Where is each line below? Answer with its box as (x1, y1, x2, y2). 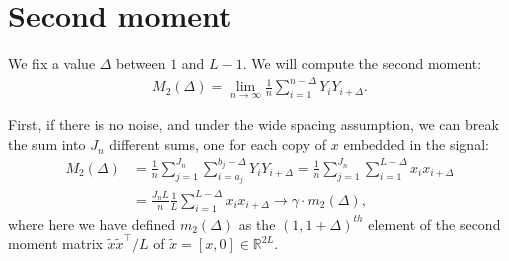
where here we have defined (8, 213, 176, 234)
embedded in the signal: (343, 134, 489, 155)
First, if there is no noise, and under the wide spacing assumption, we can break (8, 114, 499, 135)
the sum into (8, 134, 86, 155)
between (116, 53, 166, 74)
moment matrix (8, 233, 103, 254)
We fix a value (8, 53, 96, 74)
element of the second (368, 213, 501, 234)
